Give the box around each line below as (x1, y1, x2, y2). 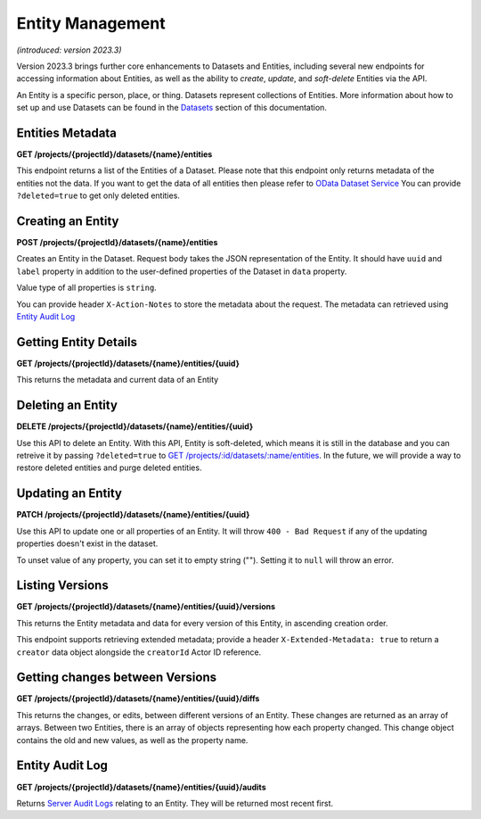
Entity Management (16, 13, 166, 33)
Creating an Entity (16, 214, 119, 228)
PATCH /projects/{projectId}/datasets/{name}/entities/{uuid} (16, 509, 250, 520)
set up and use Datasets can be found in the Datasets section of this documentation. (16, 103, 327, 113)
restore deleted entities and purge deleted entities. (16, 462, 202, 473)
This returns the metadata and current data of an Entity (16, 375, 219, 385)
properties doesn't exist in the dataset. (16, 538, 159, 549)
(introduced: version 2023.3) (16, 45, 122, 55)
